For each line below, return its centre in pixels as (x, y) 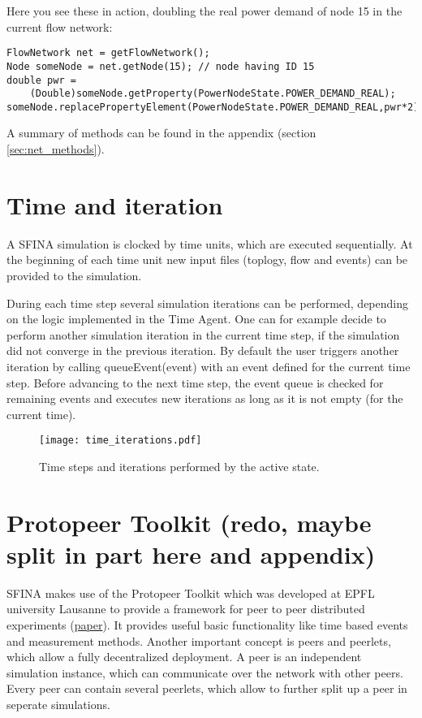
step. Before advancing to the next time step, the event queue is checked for (195, 382)
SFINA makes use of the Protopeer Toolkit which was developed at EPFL (191, 593)
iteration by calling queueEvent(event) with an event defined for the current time (209, 366)
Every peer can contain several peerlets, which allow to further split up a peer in (207, 688)
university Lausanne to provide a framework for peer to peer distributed (186, 609)
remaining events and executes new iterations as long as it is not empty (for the (205, 398)
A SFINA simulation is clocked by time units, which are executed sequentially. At (210, 243)
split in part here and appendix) (191, 554)
